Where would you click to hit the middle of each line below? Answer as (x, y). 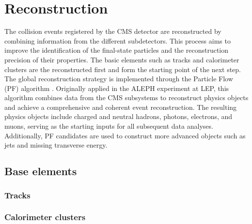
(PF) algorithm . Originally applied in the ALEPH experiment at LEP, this (117, 88)
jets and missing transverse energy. (56, 145)
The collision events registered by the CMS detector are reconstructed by (113, 31)
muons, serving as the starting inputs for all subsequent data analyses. (109, 126)
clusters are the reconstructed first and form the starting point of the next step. (123, 69)
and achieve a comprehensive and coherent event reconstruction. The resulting (121, 107)
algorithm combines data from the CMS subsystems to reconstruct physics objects (126, 97)
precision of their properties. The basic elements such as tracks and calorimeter (122, 59)
